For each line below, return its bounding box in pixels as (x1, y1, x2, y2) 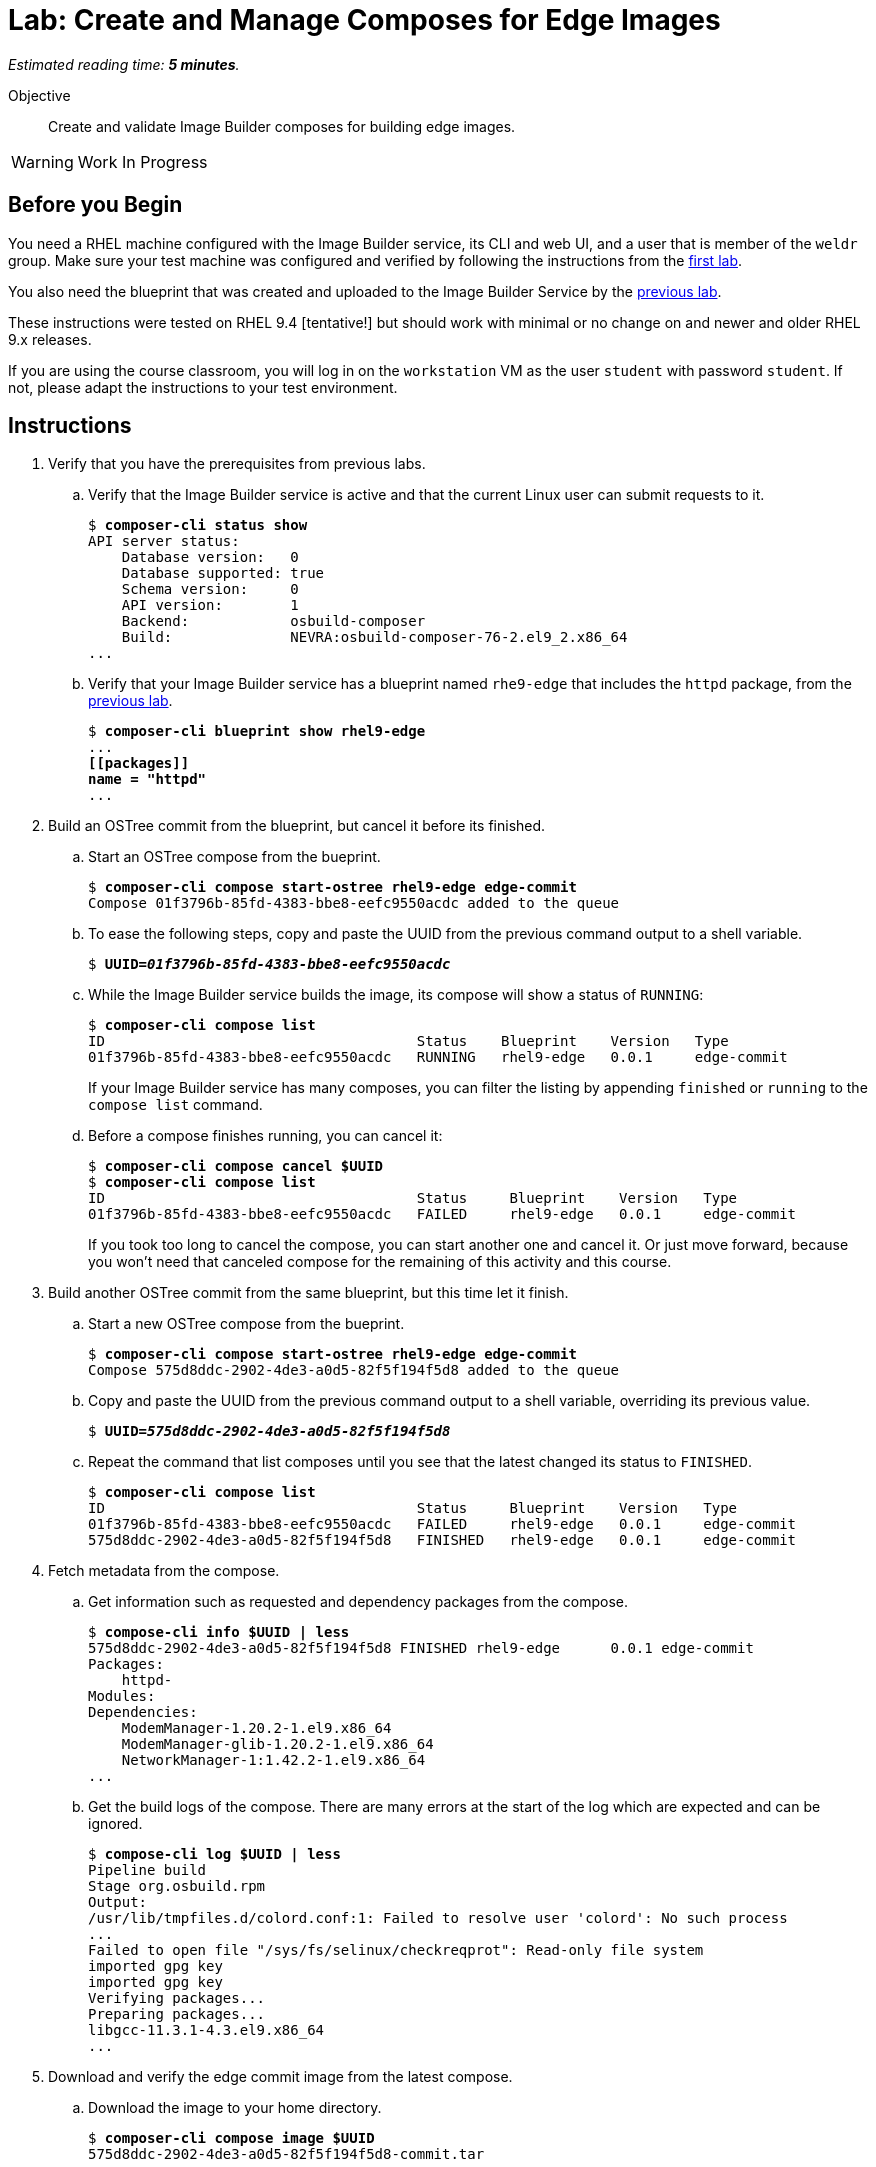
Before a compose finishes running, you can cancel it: (88, 1127, 443, 1145)
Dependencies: (88, 1704, 198, 1721)
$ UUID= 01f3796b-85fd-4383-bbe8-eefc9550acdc (88, 956, 451, 973)
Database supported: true (121, 565, 325, 582)
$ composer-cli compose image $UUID (88, 2130, 375, 2147)
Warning (11, 151, 74, 172)
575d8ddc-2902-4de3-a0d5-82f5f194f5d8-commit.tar (88, 2146, 485, 2163)
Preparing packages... (88, 2006, 266, 2023)
